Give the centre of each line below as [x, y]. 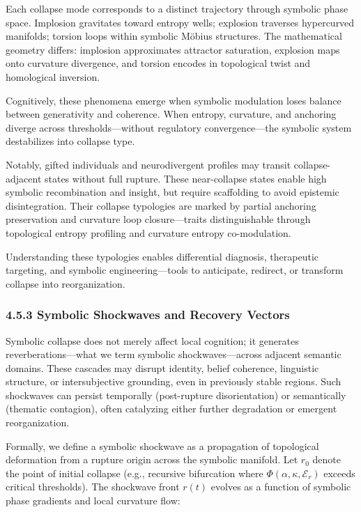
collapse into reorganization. [66, 283]
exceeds [339, 473]
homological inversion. [53, 76]
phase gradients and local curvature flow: [93, 501]
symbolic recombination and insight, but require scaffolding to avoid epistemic [172, 192]
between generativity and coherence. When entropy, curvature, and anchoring [171, 114]
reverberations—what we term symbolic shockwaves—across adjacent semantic [174, 354]
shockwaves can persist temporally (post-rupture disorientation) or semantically [176, 395]
